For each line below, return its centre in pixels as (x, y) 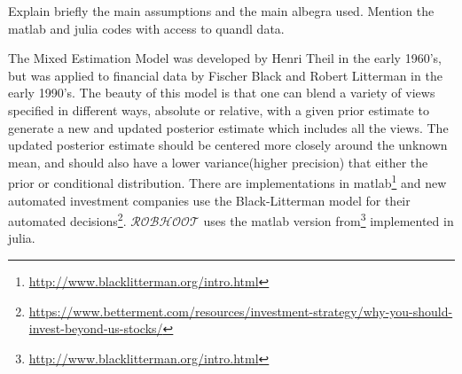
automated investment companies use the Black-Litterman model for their (209, 200)
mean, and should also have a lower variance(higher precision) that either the (218, 162)
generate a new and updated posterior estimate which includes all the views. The (228, 127)
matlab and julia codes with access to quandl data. (146, 28)
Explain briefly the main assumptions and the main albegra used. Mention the (221, 11)
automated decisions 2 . (67, 219)
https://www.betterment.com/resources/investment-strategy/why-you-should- (241, 311)
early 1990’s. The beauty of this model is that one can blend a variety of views (222, 93)
